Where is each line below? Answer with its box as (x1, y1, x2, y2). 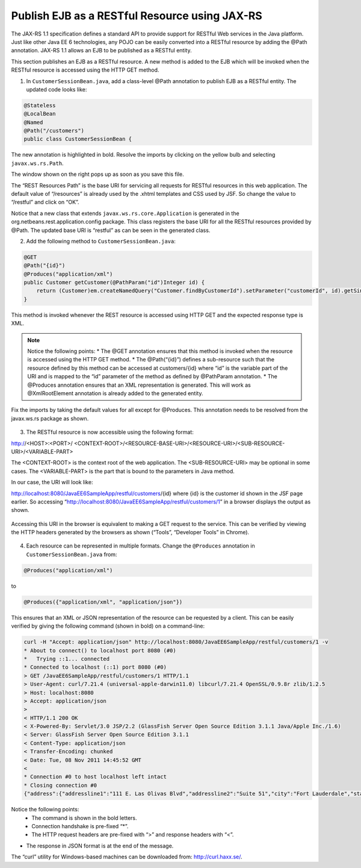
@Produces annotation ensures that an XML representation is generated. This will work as (27, 381, 251, 389)
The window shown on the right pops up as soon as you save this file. (11, 170, 184, 178)
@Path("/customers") (23, 127, 84, 134)
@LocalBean (23, 110, 56, 117)
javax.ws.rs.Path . (11, 160, 64, 167)
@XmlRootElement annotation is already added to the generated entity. (27, 389, 203, 397)
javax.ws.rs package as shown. (11, 414, 89, 422)
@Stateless (23, 102, 56, 108)
